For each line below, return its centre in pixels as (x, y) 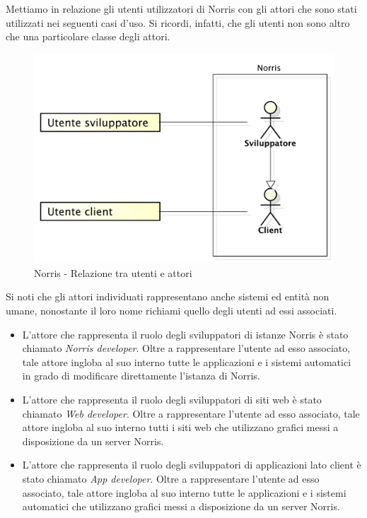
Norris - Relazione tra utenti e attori (113, 272)
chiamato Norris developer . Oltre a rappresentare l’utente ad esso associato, (186, 348)
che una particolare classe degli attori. (88, 36)
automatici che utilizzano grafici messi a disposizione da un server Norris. (181, 506)
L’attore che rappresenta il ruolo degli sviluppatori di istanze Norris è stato (185, 334)
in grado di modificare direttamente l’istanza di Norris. (141, 376)
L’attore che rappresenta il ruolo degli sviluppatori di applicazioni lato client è (192, 465)
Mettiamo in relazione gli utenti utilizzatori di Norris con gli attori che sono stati (181, 8)
